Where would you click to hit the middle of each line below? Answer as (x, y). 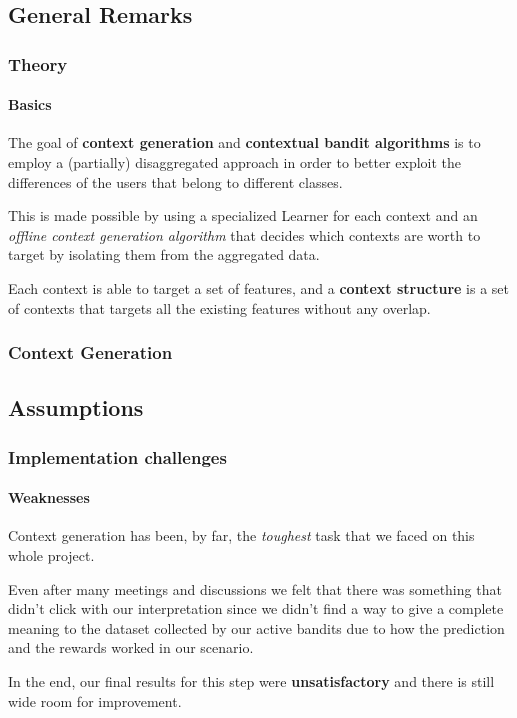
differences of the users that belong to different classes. (175, 181)
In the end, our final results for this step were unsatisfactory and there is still (251, 681)
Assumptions (76, 407)
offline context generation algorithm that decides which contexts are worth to (244, 234)
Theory (38, 63)
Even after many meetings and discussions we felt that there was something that (255, 588)
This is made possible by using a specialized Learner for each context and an (243, 215)
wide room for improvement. (95, 700)
